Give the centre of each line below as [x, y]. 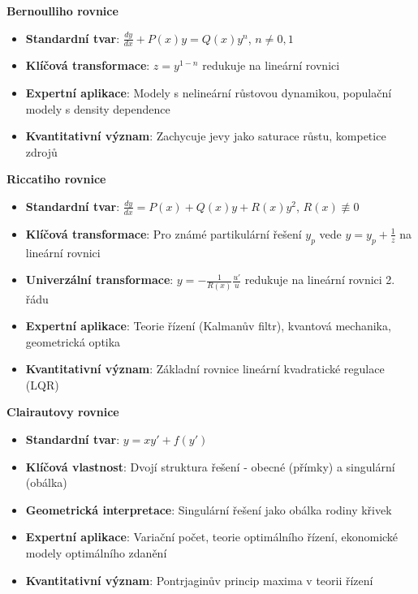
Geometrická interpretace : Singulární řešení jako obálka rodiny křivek [209, 509]
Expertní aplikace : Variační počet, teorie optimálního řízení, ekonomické [212, 537]
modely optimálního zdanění [96, 553]
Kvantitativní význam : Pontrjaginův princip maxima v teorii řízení [199, 580]
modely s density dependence [98, 108]
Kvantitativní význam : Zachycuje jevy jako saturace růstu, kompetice [206, 136]
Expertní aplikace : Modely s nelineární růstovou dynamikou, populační [209, 93]
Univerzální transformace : [99, 280]
